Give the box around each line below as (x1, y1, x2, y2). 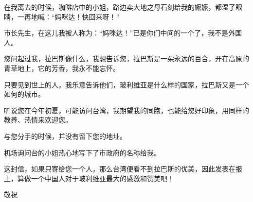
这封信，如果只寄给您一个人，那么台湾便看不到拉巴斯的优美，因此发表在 (4, 164, 235, 174)
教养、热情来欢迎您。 (4, 115, 72, 125)
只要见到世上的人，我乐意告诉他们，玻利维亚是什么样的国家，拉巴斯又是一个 (4, 79, 249, 89)
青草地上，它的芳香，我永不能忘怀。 (4, 63, 120, 73)
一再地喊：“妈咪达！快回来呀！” (17, 11, 120, 21)
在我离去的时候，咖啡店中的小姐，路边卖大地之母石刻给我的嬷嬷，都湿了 (4, 2, 235, 12)
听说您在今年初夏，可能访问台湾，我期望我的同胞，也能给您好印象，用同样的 (4, 105, 249, 115)
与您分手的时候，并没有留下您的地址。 (4, 131, 126, 141)
